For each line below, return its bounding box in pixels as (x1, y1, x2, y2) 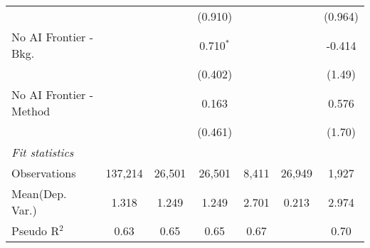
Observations (11, 165, 76, 181)
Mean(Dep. (11, 185, 67, 202)
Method (11, 103, 51, 119)
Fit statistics (11, 144, 74, 160)
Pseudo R (11, 222, 60, 239)
